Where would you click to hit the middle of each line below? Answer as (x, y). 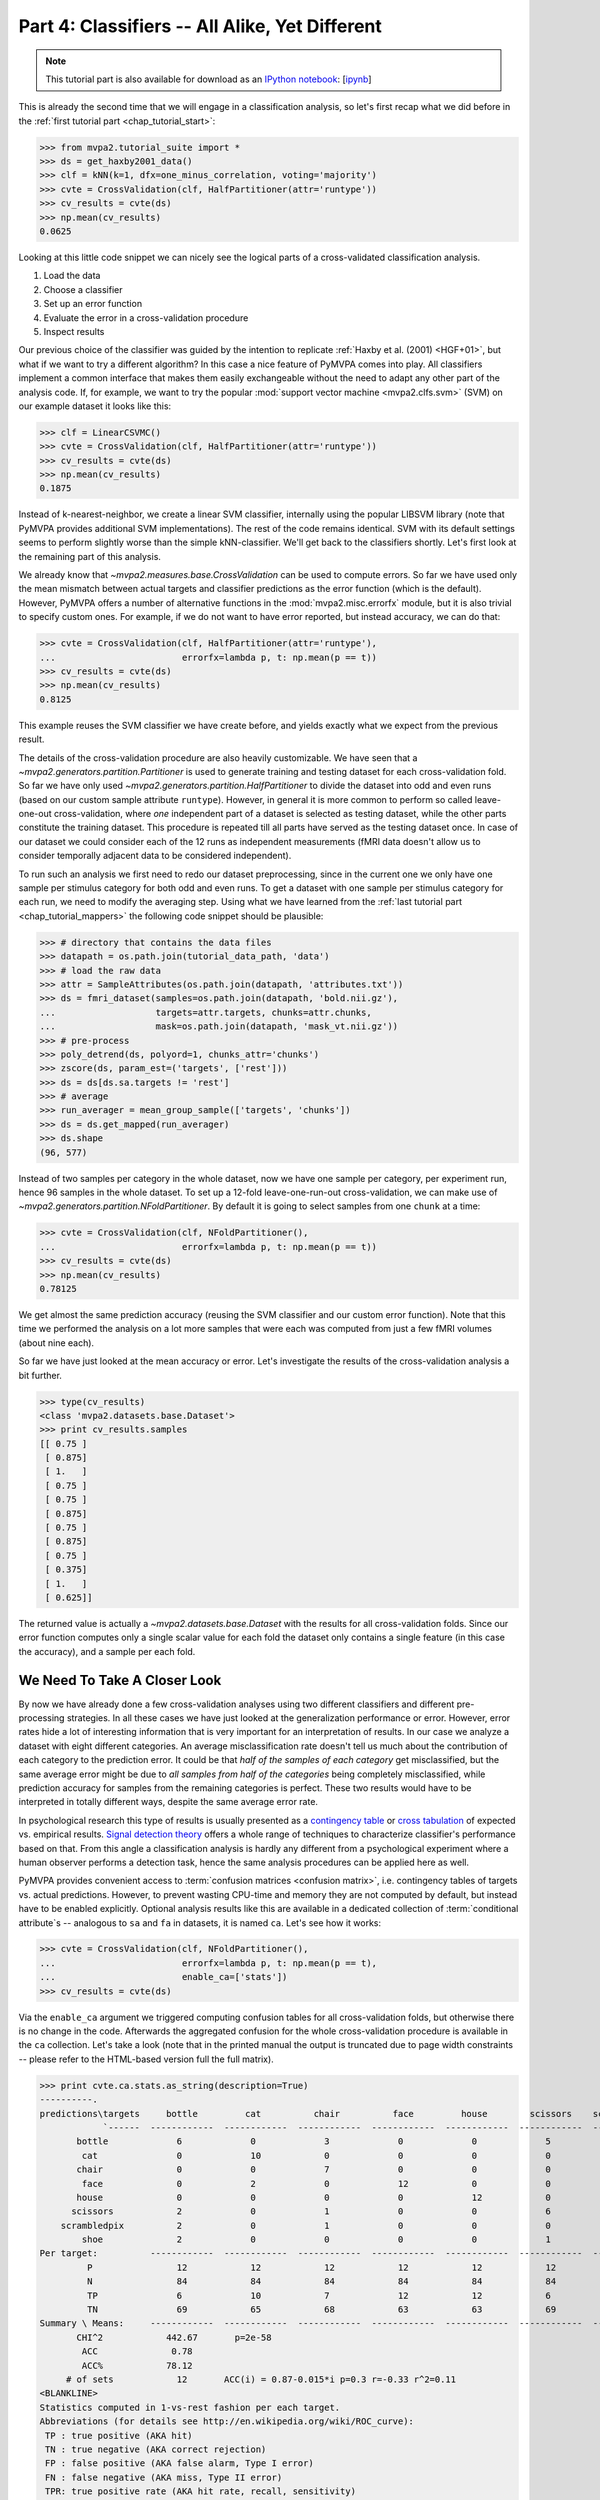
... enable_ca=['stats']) (163, 1977)
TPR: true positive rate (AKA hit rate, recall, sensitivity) (201, 2491)
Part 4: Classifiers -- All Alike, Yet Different (200, 26)
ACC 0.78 (137, 2351)
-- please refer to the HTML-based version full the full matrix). (146, 2059)
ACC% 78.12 (137, 2365)
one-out (35, 814)
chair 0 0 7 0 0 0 (314, 2169)
